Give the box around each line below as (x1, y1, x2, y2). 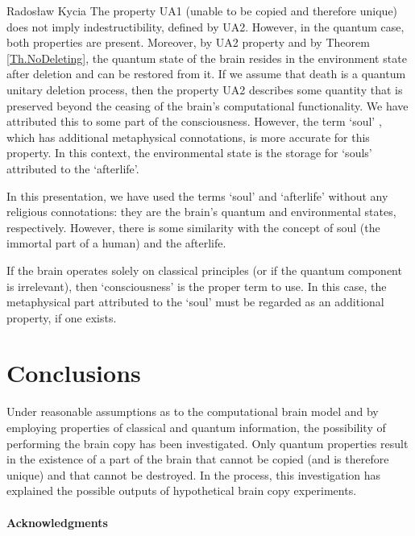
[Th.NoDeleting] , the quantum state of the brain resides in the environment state (6, 49, 407, 66)
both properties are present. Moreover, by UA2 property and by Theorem (6, 34, 370, 51)
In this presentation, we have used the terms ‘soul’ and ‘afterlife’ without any (6, 187, 388, 204)
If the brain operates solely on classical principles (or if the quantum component (6, 261, 402, 278)
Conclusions (6, 356, 141, 389)
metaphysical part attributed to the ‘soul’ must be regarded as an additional (6, 293, 384, 310)
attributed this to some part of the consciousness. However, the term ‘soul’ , (6, 113, 382, 130)
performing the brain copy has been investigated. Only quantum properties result (6, 434, 409, 451)
